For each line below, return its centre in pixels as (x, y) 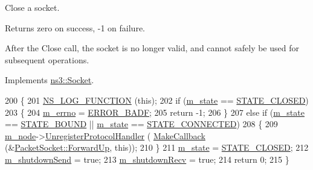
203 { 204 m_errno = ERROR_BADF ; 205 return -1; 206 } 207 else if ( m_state (155, 112)
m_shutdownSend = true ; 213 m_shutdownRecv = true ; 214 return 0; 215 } (147, 159)
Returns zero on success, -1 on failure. (75, 27)
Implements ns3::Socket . (50, 80)
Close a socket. (32, 7)
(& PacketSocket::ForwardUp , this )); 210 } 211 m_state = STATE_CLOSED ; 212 (157, 147)
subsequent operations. (47, 59)
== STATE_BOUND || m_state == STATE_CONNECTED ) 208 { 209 (141, 124)
